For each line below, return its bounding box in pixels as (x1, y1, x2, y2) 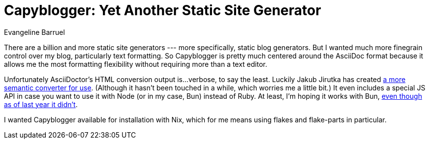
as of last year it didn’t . (4, 100, 78, 109)
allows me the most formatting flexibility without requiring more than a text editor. (4, 59, 268, 68)
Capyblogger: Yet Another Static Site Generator (4, 2, 321, 19)
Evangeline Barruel (4, 28, 65, 36)
